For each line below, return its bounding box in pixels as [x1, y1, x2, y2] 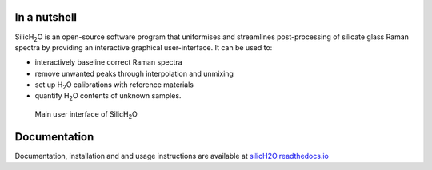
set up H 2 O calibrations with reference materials [34, 80, 194, 91]
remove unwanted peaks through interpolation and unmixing [34, 69, 234, 78]
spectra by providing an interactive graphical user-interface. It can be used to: [14, 42, 273, 52]
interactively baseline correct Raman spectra [34, 57, 183, 67]
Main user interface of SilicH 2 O [34, 109, 138, 121]
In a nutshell [14, 10, 78, 24]
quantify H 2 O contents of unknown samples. [34, 91, 182, 103]
